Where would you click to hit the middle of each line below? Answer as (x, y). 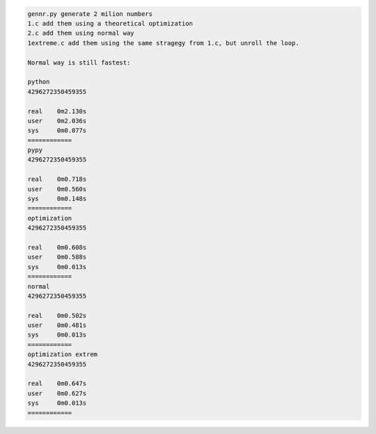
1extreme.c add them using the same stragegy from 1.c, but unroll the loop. (163, 43)
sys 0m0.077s (57, 131)
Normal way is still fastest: (79, 62)
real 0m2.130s (57, 111)
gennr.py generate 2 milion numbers (90, 14)
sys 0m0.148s (57, 199)
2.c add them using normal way (81, 33)
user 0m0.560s (57, 189)
